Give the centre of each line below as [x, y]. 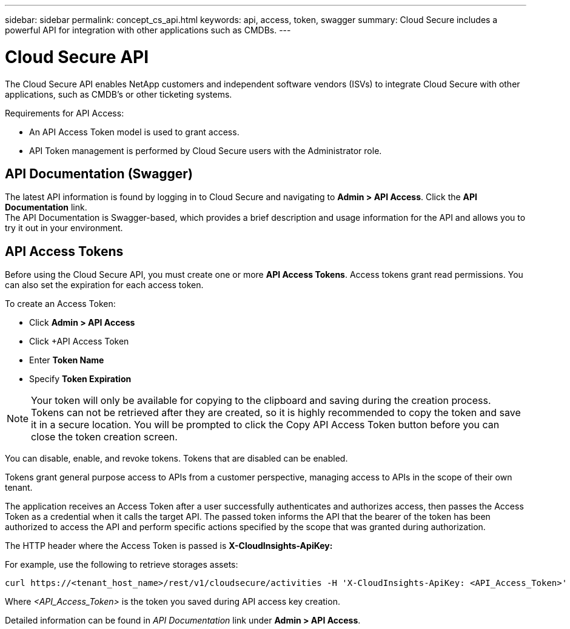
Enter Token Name [67, 360]
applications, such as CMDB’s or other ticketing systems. [119, 94]
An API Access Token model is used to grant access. [134, 132]
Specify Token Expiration [80, 379]
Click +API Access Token [79, 341]
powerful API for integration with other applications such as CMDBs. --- [148, 30]
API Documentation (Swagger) [99, 173]
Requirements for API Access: [65, 113]
